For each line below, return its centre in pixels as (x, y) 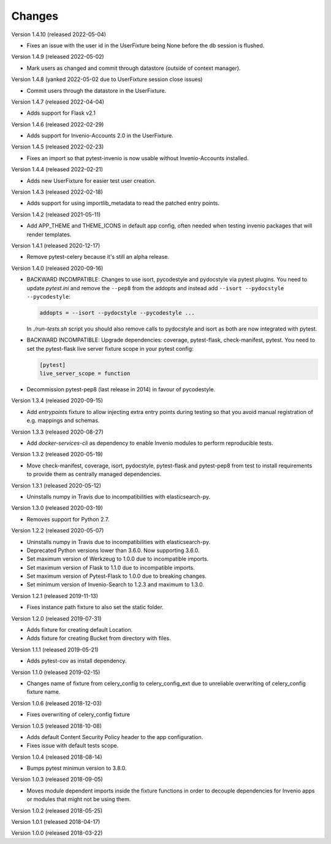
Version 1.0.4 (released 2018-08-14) (57, 757)
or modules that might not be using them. (79, 799)
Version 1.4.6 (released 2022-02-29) (58, 124)
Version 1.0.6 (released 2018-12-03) (57, 703)
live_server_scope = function (85, 374)
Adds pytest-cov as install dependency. (77, 661)
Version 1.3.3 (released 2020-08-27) (57, 432)
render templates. (49, 234)
